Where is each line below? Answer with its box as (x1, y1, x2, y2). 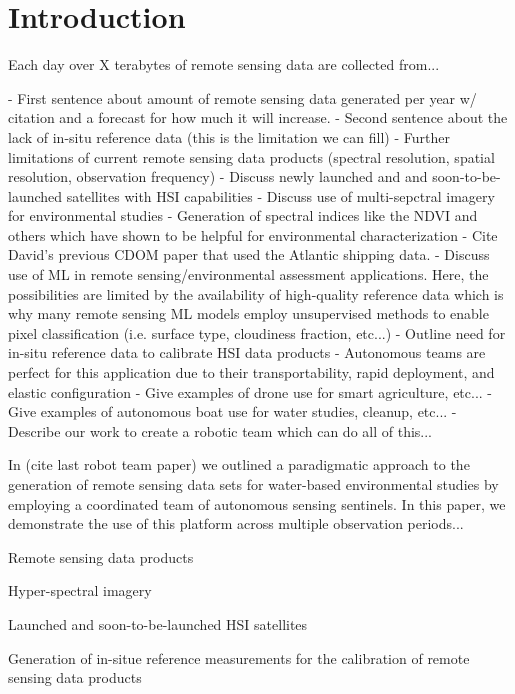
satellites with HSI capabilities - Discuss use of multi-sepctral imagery (66, 185, 495, 206)
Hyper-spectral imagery (8, 580, 152, 601)
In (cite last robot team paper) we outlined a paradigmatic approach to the (8, 454, 470, 475)
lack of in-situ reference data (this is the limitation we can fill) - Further (8, 126, 450, 147)
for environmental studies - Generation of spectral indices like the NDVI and (8, 205, 478, 226)
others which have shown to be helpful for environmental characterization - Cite (8, 224, 498, 245)
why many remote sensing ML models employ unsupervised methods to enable (8, 303, 489, 324)
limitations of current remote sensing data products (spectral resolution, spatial (8, 146, 495, 167)
